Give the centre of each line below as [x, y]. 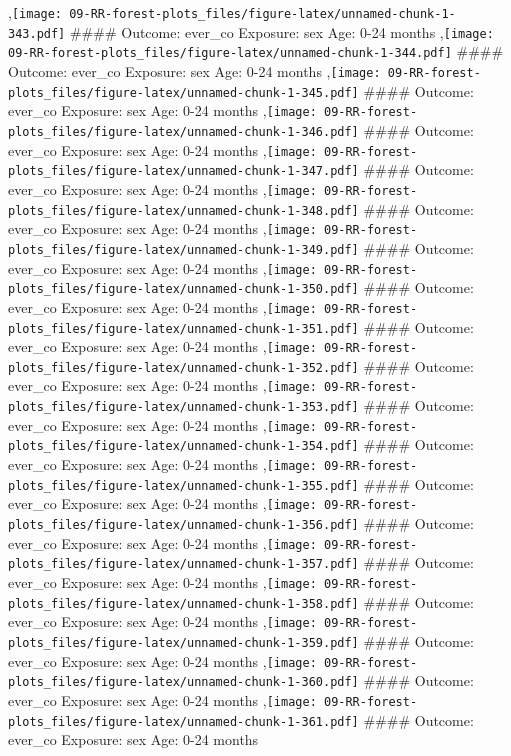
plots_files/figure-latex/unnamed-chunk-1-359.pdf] [183, 643]
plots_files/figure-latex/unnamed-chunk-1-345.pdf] [183, 92]
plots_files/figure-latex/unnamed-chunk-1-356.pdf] [183, 525]
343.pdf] [37, 33]
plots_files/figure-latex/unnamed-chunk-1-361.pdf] [183, 721]
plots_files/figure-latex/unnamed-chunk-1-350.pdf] [183, 289]
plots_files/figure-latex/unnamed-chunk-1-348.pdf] [183, 210]
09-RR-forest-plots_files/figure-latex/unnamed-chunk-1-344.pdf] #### [256, 51]
